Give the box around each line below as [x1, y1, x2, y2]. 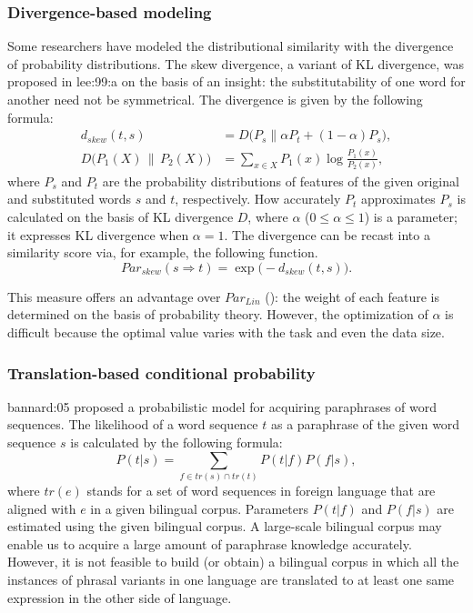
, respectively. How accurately [175, 189, 341, 208]
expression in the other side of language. [7, 588, 232, 607]
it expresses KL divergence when [7, 225, 189, 244]
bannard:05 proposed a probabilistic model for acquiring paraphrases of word [7, 397, 438, 416]
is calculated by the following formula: [70, 433, 283, 452]
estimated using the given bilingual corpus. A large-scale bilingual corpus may [7, 517, 442, 536]
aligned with [7, 498, 76, 518]
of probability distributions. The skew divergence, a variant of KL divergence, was [7, 54, 464, 73]
